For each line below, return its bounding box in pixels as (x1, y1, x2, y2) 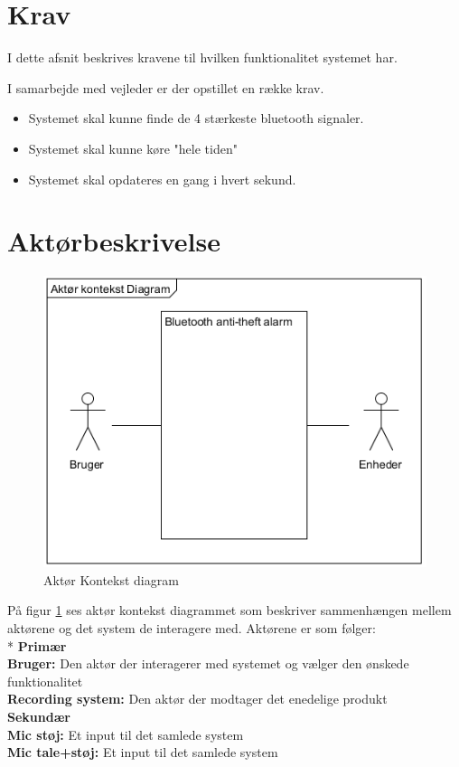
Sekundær (7, 707, 70, 726)
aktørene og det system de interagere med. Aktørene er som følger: (7, 619, 376, 638)
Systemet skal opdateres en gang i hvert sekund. (28, 169, 296, 188)
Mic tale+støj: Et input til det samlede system (7, 743, 278, 762)
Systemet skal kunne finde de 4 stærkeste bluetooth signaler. (28, 109, 364, 128)
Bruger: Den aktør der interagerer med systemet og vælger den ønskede (7, 654, 409, 673)
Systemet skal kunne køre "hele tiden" (28, 138, 238, 157)
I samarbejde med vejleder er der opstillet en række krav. (7, 78, 324, 97)
